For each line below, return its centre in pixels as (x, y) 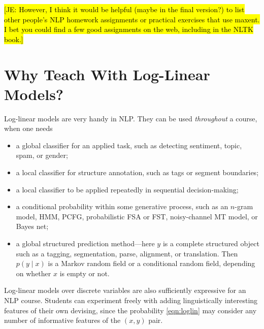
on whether (34, 273)
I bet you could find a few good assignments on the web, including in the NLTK (129, 29)
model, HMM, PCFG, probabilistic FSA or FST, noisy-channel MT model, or (137, 216)
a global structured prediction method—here (85, 243)
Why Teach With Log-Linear (107, 74)
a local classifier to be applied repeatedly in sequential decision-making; (127, 189)
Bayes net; (32, 226)
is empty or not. (85, 273)
